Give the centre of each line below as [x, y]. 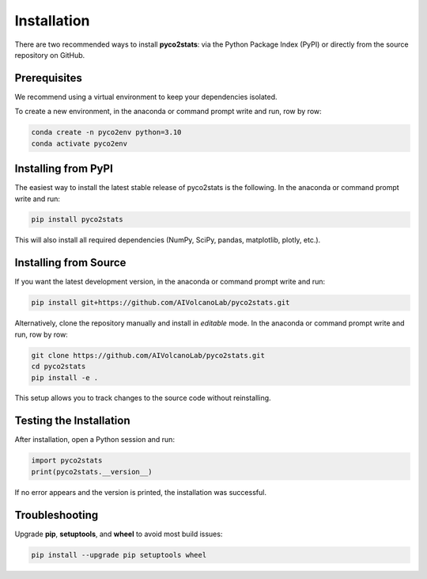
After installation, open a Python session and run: [95, 440]
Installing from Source [70, 263]
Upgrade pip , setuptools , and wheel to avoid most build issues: [119, 534]
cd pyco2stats [59, 367]
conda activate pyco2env [79, 143]
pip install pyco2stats [77, 219]
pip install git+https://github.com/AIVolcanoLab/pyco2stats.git [161, 303]
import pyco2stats [67, 461]
